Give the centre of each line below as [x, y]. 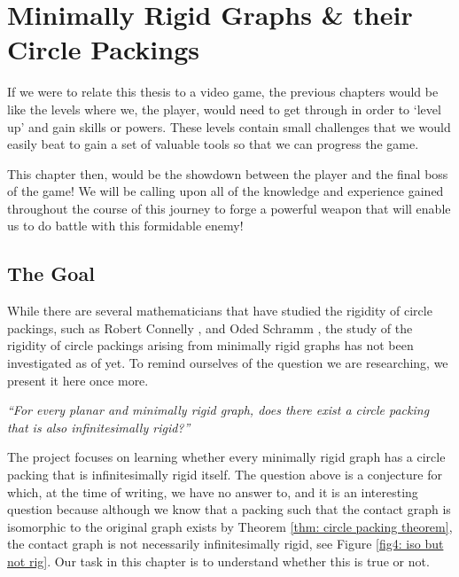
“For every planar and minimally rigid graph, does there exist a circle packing [218, 410]
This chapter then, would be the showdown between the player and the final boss [228, 173]
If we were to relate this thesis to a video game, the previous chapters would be [223, 92]
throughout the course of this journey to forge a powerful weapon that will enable [229, 208]
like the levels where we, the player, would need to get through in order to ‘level [224, 109]
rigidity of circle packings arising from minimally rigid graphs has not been [210, 345]
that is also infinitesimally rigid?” [99, 427]
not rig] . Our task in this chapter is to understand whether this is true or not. [218, 561]
